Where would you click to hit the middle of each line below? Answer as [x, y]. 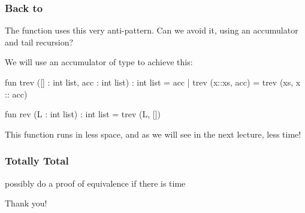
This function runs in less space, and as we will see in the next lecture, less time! [153, 134]
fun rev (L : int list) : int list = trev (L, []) [83, 114]
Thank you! [26, 203]
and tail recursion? [39, 42]
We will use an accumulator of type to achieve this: [99, 62]
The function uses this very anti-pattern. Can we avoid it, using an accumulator [152, 30]
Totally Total [37, 161]
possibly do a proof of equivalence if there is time [95, 183]
